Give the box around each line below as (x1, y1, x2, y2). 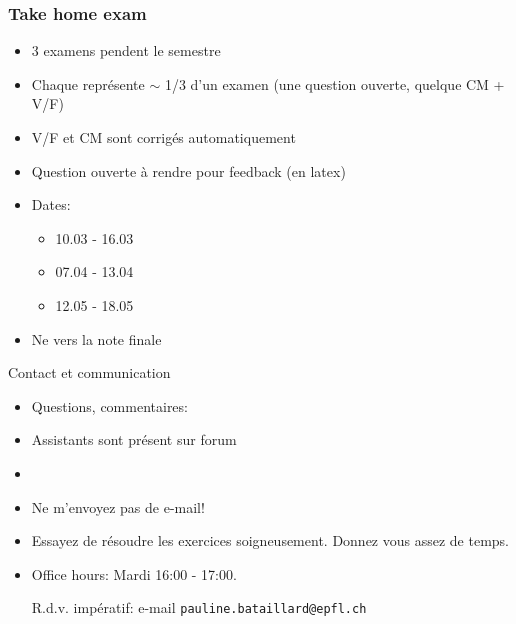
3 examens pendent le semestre (31, 40, 221, 61)
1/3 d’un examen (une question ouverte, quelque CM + (164, 73, 505, 94)
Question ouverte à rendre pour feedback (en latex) (31, 160, 346, 181)
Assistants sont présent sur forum (31, 429, 237, 450)
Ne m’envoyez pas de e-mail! (31, 496, 205, 517)
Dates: (31, 194, 71, 215)
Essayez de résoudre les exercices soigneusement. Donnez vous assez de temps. (31, 530, 510, 551)
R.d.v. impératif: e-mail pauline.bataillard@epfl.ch (31, 597, 367, 618)
